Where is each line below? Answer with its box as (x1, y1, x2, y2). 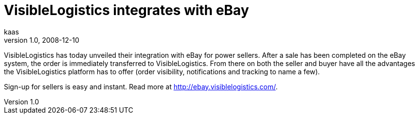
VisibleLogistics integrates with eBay (4, 2, 249, 18)
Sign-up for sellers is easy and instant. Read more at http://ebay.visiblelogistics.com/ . (4, 82, 278, 91)
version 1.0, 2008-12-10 (4, 35, 79, 44)
